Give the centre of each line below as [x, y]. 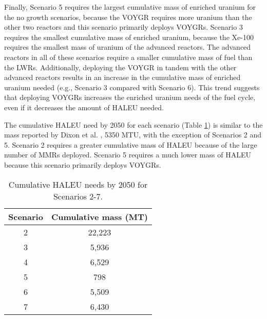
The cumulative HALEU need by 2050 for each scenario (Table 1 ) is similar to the [133, 124]
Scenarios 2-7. [78, 196]
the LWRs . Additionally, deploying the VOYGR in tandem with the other [120, 67]
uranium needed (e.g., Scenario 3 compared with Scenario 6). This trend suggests [132, 87]
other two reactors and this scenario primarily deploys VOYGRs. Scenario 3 [123, 27]
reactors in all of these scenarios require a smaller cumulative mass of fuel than [128, 57]
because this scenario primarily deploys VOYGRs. [83, 164]
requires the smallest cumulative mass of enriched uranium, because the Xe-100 [129, 37]
